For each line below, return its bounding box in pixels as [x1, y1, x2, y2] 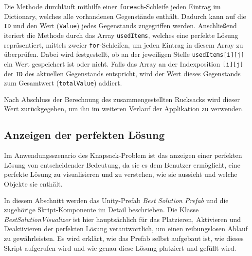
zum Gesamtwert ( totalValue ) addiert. [4, 78, 122, 88]
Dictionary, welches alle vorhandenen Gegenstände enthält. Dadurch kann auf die [4, 11, 246, 21]
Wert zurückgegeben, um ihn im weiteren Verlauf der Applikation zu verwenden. [4, 103, 244, 114]
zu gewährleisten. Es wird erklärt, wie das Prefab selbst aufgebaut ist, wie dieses [4, 233, 244, 243]
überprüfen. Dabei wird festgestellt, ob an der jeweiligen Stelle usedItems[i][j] [4, 49, 245, 59]
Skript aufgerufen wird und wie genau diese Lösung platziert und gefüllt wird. [4, 242, 236, 253]
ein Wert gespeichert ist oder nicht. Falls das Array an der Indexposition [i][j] [4, 58, 244, 68]
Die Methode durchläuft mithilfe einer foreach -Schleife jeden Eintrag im [4, 1, 221, 11]
